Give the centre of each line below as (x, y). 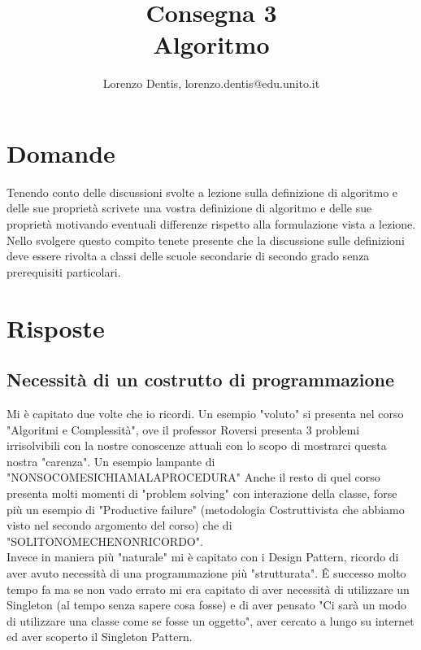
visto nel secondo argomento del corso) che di (119, 525)
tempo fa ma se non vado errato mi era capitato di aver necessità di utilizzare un (208, 589)
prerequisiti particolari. (64, 271)
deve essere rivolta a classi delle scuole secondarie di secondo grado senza (188, 256)
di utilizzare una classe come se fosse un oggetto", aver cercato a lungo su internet (210, 620)
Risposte (56, 327)
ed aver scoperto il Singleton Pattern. (100, 637)
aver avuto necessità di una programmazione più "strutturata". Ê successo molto (206, 572)
